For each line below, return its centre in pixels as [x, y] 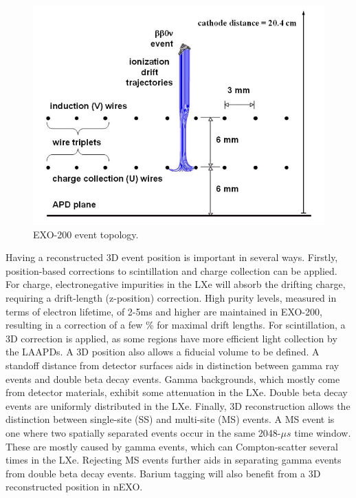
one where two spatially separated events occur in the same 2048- [143, 432]
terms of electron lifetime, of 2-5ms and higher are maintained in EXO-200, [164, 311]
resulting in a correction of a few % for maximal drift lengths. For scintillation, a [176, 325]
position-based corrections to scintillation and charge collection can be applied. [171, 270]
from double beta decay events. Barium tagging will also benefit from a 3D [163, 473]
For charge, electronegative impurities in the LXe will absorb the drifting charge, [176, 284]
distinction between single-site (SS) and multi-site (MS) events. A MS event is [170, 419]
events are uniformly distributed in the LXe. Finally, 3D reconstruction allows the [178, 405]
